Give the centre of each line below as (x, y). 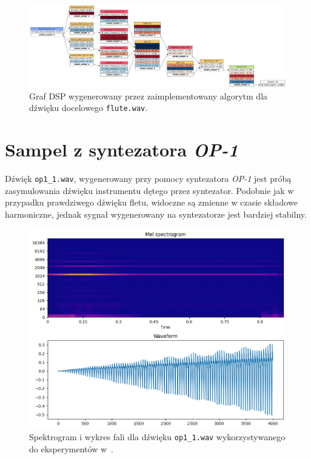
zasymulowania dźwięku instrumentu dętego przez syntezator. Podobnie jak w (149, 190)
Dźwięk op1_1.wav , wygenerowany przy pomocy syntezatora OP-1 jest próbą (148, 179)
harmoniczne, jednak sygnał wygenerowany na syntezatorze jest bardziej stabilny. (156, 214)
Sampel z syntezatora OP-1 (122, 150)
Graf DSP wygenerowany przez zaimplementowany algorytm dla (149, 95)
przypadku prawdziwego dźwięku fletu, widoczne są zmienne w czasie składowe (151, 202)
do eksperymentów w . (71, 448)
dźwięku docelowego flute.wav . (89, 108)
